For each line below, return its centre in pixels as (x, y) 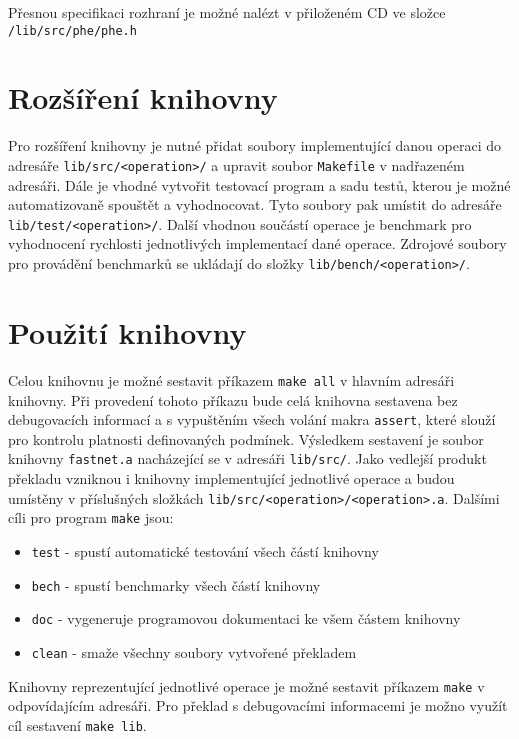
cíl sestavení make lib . (77, 724)
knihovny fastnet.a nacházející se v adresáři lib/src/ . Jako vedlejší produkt (247, 458)
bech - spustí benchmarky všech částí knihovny (176, 584)
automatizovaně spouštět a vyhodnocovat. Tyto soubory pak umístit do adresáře (255, 204)
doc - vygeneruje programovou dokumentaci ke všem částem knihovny (246, 618)
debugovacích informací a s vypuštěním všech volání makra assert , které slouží (252, 419)
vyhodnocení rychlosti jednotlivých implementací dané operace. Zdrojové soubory (257, 243)
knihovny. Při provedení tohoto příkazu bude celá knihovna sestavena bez (233, 399)
